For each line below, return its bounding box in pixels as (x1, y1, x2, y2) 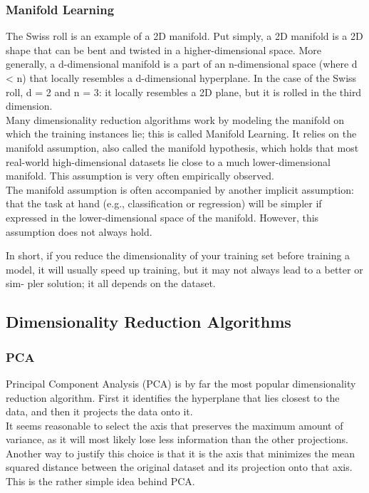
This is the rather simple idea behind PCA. (6, 474, 195, 489)
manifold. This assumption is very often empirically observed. (6, 168, 274, 183)
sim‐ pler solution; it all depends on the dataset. (6, 276, 216, 291)
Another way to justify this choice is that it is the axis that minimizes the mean (6, 445, 355, 460)
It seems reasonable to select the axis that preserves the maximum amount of (6, 417, 343, 432)
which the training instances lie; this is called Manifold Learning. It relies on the (6, 126, 357, 141)
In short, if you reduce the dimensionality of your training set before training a (6, 248, 350, 263)
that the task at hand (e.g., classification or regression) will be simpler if (6, 196, 322, 211)
